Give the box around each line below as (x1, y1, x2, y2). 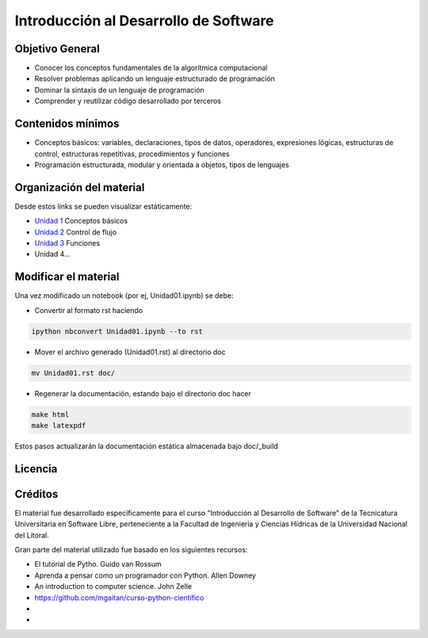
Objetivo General (14, 42, 101, 55)
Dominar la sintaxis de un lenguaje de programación (34, 85, 205, 94)
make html (31, 410, 70, 419)
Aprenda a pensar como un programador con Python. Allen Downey (34, 571, 257, 580)
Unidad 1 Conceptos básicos (34, 216, 128, 226)
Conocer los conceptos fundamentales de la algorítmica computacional (34, 63, 268, 73)
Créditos (14, 487, 59, 501)
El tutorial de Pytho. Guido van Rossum (34, 560, 162, 569)
